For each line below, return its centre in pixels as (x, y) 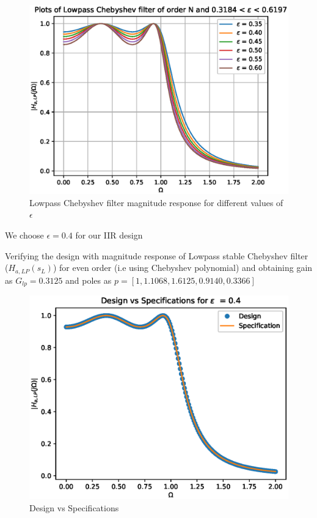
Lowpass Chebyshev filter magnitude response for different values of (156, 202)
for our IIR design (109, 235)
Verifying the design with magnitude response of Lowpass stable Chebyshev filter (157, 255)
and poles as (89, 280)
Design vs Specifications (74, 507)
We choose (24, 235)
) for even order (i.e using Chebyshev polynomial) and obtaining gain (183, 268)
